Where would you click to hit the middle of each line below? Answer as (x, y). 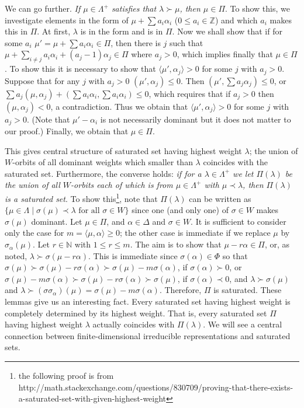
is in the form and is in (122, 31)
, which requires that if (190, 93)
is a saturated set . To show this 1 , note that (81, 198)
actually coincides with (134, 324)
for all (89, 211)
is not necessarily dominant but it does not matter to (196, 119)
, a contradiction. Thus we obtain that (119, 106)
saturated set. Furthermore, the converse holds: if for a (103, 173)
